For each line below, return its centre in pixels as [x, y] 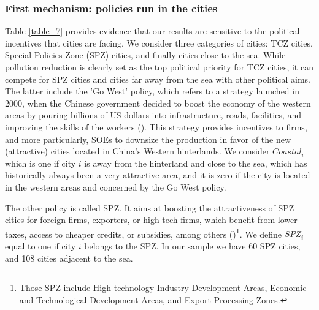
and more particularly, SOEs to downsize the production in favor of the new [148, 139]
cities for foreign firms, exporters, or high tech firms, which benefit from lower [151, 220]
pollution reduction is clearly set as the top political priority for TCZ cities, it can [159, 67]
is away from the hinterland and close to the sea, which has [196, 163]
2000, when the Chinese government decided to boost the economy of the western [158, 103]
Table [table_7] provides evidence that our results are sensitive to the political [152, 31]
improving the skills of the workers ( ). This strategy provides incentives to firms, [156, 127]
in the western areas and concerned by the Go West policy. [116, 187]
